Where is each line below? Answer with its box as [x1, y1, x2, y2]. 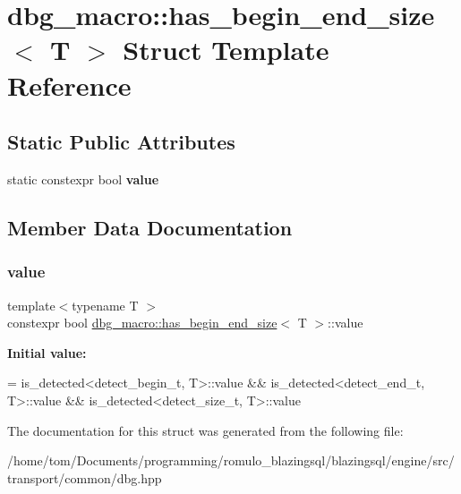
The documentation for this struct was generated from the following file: [7, 421, 404, 439]
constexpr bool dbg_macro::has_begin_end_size [7, 313, 277, 332]
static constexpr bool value [7, 169, 159, 188]
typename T [72, 295, 139, 314]
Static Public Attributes [7, 128, 235, 156]
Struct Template [123, 31, 329, 68]
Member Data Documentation [7, 213, 293, 241]
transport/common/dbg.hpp [7, 468, 162, 487]
